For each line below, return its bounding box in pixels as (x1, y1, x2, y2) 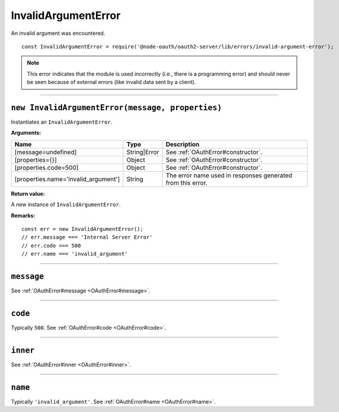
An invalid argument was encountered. (11, 30, 105, 37)
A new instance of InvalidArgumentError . (11, 201, 121, 208)
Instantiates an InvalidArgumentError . (11, 118, 113, 125)
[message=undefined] (14, 148, 77, 156)
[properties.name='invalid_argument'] (14, 175, 120, 183)
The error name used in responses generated (165, 171, 293, 179)
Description (165, 140, 200, 148)
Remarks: (11, 212, 36, 219)
